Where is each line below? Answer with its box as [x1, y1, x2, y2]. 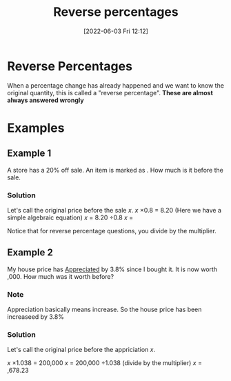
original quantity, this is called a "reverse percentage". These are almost [7, 88, 214, 97]
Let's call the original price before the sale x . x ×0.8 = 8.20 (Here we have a [7, 206, 222, 214]
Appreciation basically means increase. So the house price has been [7, 305, 202, 314]
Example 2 [7, 246, 53, 259]
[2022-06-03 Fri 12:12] [83, 27, 148, 35]
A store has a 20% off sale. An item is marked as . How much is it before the [7, 166, 224, 174]
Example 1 [7, 148, 52, 159]
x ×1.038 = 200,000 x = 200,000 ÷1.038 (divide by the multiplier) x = [7, 359, 202, 367]
